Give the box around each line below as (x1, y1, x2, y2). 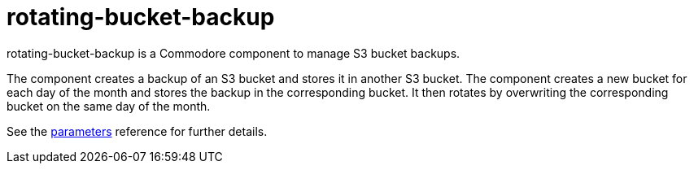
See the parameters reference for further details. (7, 124, 268, 138)
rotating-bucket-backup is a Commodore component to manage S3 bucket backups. (7, 46, 460, 60)
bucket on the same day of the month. (7, 98, 211, 113)
